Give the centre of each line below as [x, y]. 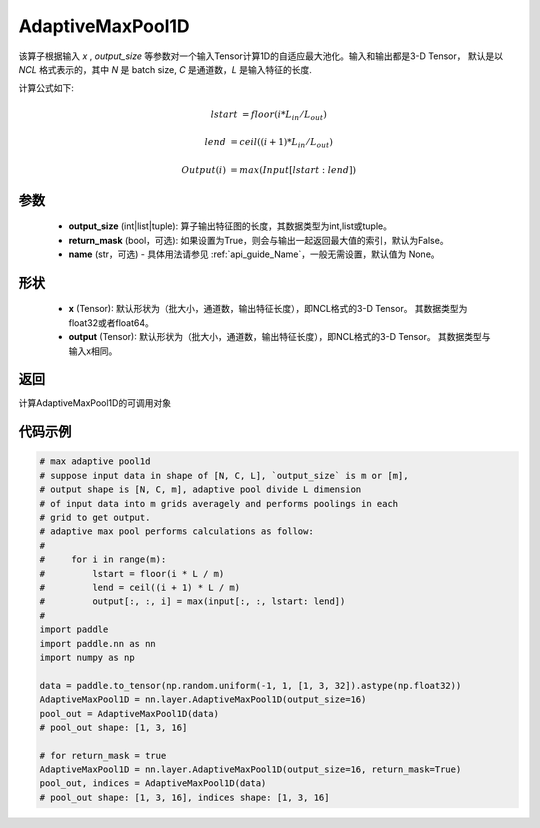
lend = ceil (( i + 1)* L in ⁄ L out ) [269, 143]
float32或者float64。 [111, 322]
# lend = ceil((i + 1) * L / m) [139, 587]
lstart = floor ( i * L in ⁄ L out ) [268, 115]
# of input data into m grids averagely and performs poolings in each [219, 503]
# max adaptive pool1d [95, 461]
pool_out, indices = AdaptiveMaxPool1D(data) [153, 783]
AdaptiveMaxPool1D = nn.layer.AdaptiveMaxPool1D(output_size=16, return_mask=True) [250, 769]
